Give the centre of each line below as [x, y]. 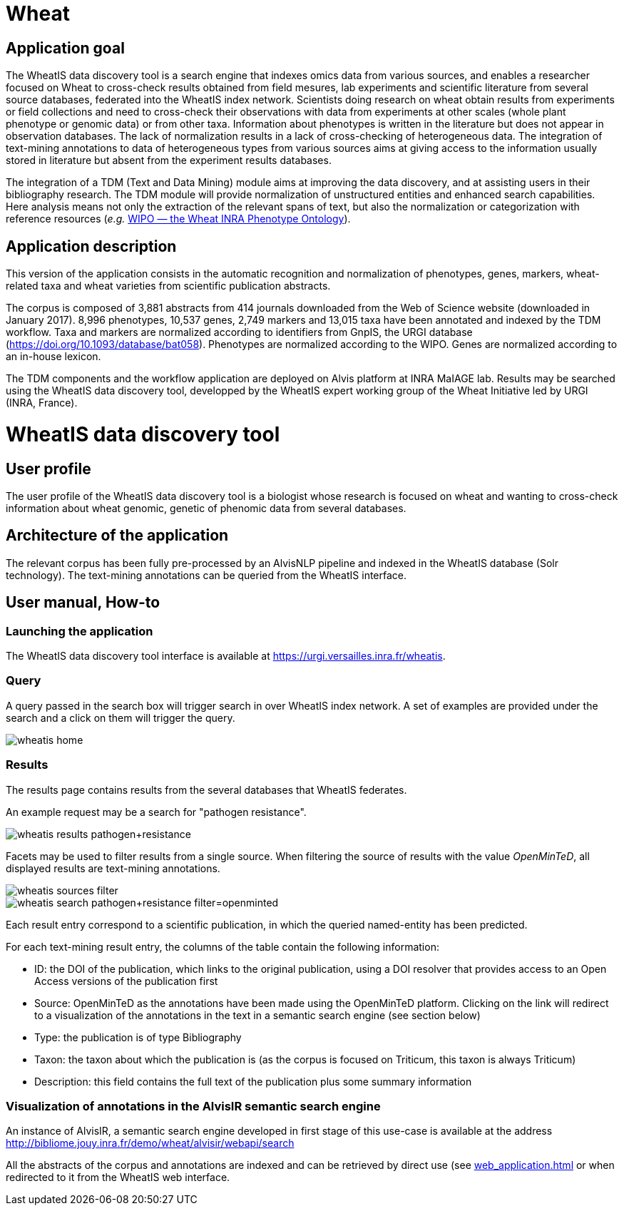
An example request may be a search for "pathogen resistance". [156, 812]
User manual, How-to [83, 603]
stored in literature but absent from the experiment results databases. [169, 160]
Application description [91, 246]
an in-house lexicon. [53, 357]
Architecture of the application [117, 536]
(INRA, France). [42, 403]
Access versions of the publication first [126, 981]
